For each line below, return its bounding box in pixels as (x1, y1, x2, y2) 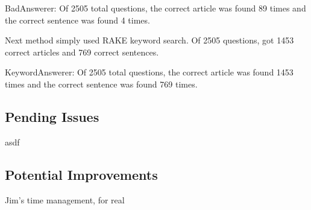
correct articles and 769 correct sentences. (5, 45, 159, 58)
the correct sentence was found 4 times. (5, 13, 150, 26)
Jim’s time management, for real (5, 193, 125, 206)
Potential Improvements (5, 165, 158, 183)
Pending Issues (5, 107, 99, 126)
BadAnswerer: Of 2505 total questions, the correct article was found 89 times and (5, 2, 306, 14)
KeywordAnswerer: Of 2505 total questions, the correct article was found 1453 (5, 66, 294, 78)
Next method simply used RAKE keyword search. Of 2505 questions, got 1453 (5, 34, 294, 46)
